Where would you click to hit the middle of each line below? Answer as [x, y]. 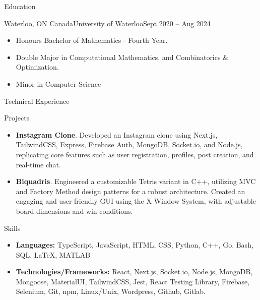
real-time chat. [38, 164]
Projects [17, 118]
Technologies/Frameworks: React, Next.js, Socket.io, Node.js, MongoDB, [134, 272]
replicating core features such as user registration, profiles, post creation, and [135, 154]
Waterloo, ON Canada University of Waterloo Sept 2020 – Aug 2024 [107, 23]
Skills [12, 228]
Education [20, 6]
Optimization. [37, 67]
